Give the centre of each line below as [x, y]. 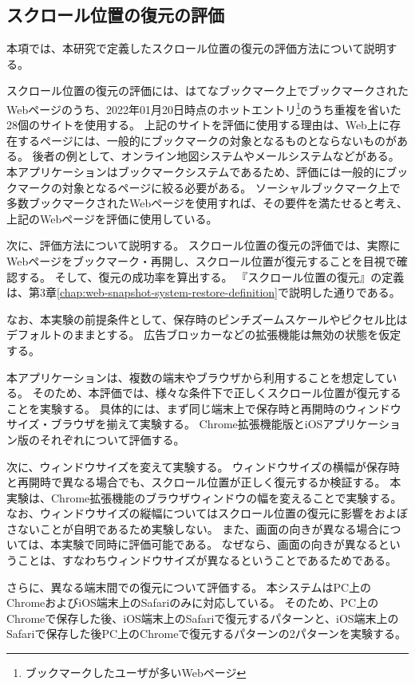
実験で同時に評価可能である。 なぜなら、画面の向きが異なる [220, 544]
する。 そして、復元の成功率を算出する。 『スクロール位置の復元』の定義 [211, 276]
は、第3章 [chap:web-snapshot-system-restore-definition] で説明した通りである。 [204, 292]
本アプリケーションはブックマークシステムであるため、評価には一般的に [196, 172]
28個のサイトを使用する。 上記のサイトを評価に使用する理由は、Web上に [198, 125]
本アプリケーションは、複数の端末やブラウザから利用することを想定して [196, 377]
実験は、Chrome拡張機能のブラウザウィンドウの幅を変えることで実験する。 [204, 497]
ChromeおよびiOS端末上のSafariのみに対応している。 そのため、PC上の [193, 602]
